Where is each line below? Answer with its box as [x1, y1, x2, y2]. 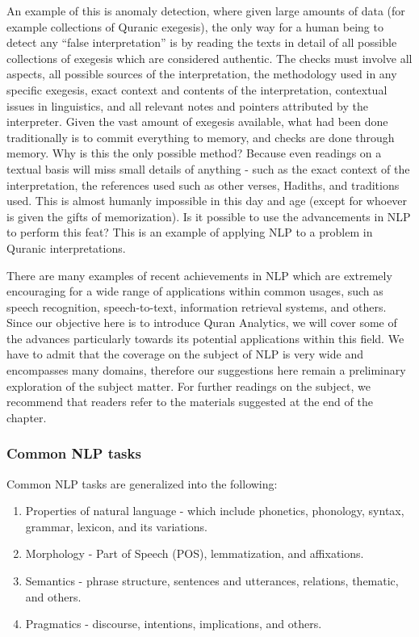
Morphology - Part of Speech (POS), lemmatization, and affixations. [25, 545, 364, 562]
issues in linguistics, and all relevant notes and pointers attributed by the [6, 97, 368, 114]
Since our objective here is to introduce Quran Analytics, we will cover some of [6, 314, 397, 331]
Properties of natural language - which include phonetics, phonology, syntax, [25, 502, 404, 519]
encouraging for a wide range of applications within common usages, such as [6, 283, 383, 300]
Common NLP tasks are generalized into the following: [6, 475, 278, 492]
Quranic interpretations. [6, 239, 126, 256]
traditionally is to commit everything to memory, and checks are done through [6, 128, 395, 145]
